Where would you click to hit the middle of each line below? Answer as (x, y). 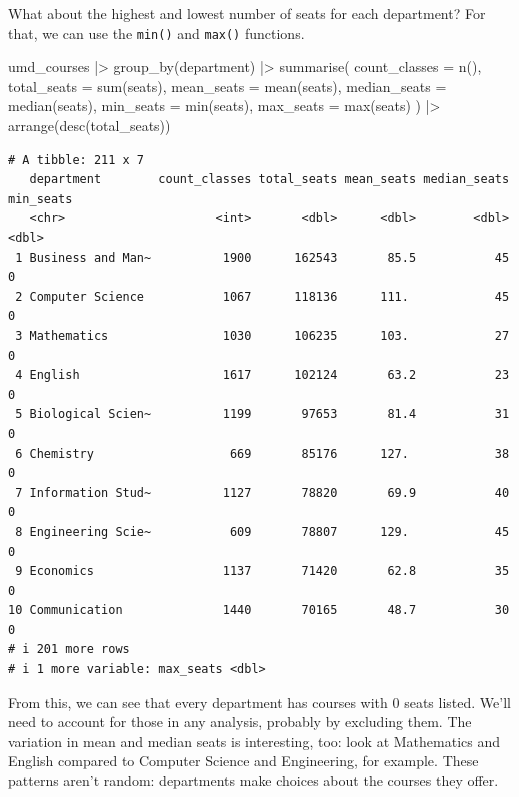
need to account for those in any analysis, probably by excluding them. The (240, 721)
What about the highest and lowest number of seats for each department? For (247, 13)
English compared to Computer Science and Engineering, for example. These (243, 760)
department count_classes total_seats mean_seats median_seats (269, 179)
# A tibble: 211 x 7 (76, 159)
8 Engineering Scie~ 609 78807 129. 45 (262, 531)
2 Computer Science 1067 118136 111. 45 (262, 296)
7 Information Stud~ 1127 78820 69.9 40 (262, 492)
